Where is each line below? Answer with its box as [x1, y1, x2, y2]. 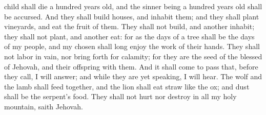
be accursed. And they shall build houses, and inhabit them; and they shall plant [4, 11, 259, 21]
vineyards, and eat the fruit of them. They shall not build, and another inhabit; [4, 21, 255, 32]
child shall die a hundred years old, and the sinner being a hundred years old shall [4, 1, 262, 11]
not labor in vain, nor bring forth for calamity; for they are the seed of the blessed [4, 51, 262, 61]
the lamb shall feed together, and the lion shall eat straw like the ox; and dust [4, 81, 250, 91]
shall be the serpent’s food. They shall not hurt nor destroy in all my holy [4, 91, 237, 102]
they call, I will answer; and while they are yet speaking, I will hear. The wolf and [4, 71, 262, 82]
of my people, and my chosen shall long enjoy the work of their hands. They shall [4, 41, 260, 52]
